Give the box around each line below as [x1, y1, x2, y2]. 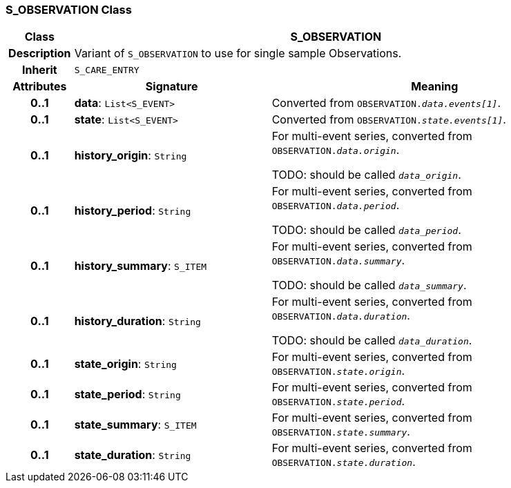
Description [8, 46, 71, 61]
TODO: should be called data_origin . [271, 168, 461, 182]
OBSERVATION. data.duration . [271, 309, 410, 323]
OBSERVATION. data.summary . [271, 253, 405, 268]
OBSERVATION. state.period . [271, 394, 405, 409]
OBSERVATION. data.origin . [271, 143, 400, 157]
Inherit [21, 63, 57, 77]
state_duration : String [74, 448, 191, 462]
